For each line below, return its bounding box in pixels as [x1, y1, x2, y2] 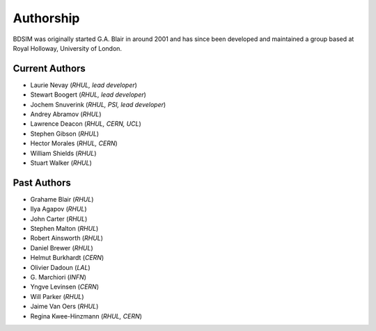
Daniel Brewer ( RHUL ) [30, 243, 93, 252]
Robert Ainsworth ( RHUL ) [30, 234, 104, 243]
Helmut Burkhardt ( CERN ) [30, 254, 104, 262]
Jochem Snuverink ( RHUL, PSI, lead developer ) [30, 100, 166, 108]
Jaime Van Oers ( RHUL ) [30, 302, 99, 311]
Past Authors [13, 177, 71, 188]
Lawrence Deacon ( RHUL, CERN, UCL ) [30, 120, 142, 128]
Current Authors [13, 63, 86, 74]
